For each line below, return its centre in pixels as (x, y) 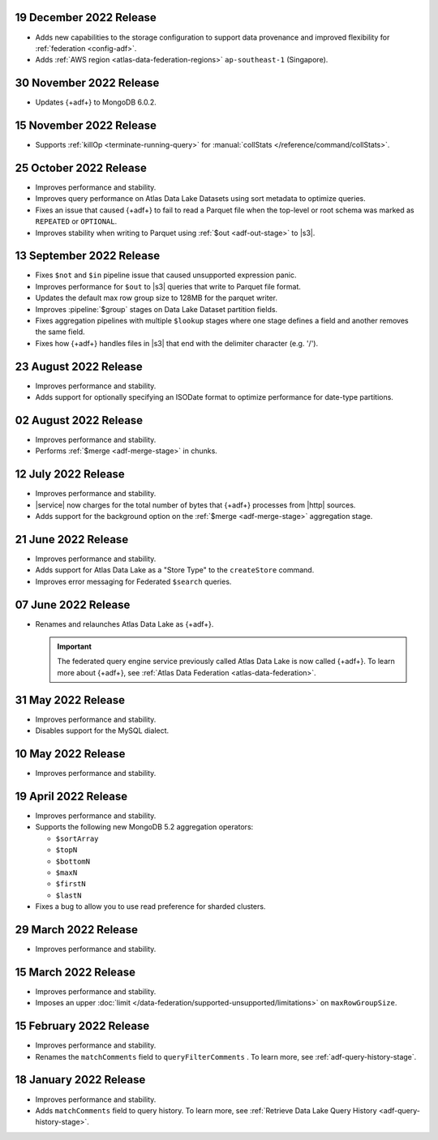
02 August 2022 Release (79, 420)
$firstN (71, 884)
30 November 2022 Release (87, 83)
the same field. (60, 332)
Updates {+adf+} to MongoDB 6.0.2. (96, 102)
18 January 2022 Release (80, 1080)
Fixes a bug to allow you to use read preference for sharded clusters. (150, 906)
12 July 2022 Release (70, 474)
